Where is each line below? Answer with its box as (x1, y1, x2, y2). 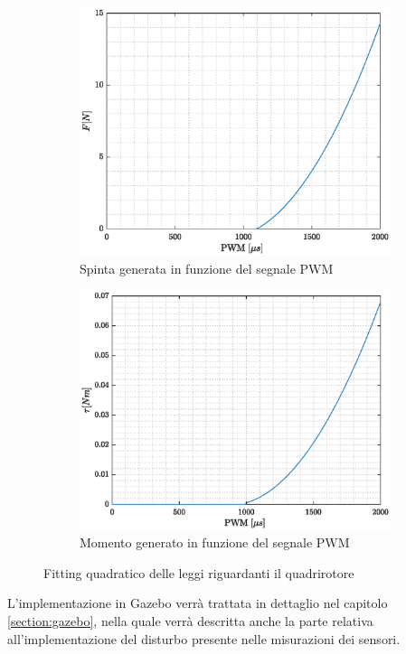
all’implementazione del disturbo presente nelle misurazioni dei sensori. (7, 629, 401, 648)
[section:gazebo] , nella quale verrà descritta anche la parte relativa (7, 612, 373, 631)
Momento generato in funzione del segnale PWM (80, 533, 350, 552)
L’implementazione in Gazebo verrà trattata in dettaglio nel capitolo (7, 593, 388, 612)
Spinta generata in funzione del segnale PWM (80, 258, 334, 277)
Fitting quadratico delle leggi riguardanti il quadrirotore (43, 563, 354, 582)
